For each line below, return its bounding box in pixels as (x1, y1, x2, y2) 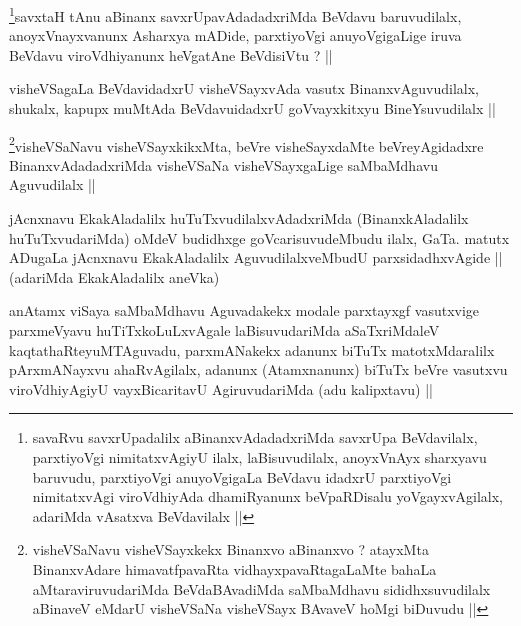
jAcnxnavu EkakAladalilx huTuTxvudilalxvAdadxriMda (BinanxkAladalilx (9, 208, 469, 229)
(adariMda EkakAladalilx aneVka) (9, 266, 220, 287)
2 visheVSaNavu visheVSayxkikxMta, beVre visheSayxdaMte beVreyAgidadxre (9, 132, 484, 156)
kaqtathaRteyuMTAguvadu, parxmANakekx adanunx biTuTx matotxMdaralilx (9, 339, 495, 360)
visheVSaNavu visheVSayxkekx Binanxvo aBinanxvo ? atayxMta (32, 539, 429, 560)
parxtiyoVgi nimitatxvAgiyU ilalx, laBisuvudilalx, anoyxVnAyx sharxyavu (32, 447, 487, 467)
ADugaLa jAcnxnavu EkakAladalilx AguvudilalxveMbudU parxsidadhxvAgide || (9, 247, 503, 268)
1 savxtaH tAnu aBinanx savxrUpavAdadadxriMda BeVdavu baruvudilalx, (9, 3, 462, 26)
